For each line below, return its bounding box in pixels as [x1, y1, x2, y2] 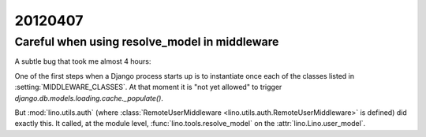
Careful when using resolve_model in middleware [14, 35, 279, 49]
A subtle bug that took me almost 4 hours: [14, 57, 151, 66]
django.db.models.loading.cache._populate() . [14, 93, 163, 102]
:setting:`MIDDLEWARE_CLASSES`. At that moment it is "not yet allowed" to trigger [14, 83, 282, 92]
